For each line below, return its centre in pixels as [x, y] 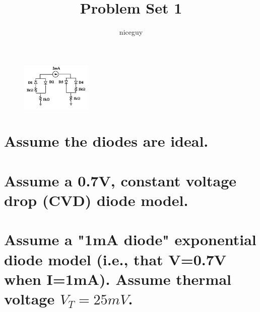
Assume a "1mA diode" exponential [130, 239]
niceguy [131, 32]
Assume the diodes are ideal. [106, 141]
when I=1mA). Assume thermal [118, 279]
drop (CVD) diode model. [96, 200]
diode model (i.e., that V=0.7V [115, 259]
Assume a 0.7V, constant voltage [120, 180]
